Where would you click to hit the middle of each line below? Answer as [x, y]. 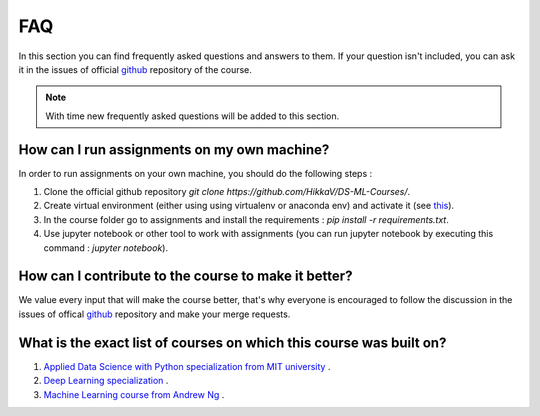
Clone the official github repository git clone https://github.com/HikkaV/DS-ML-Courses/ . [227, 192]
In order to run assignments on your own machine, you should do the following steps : [195, 173]
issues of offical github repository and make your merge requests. [154, 314]
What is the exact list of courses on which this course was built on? [232, 342]
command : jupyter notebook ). [106, 247]
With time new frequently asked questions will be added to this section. [192, 116]
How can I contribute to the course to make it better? [185, 276]
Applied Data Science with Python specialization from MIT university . [187, 366]
